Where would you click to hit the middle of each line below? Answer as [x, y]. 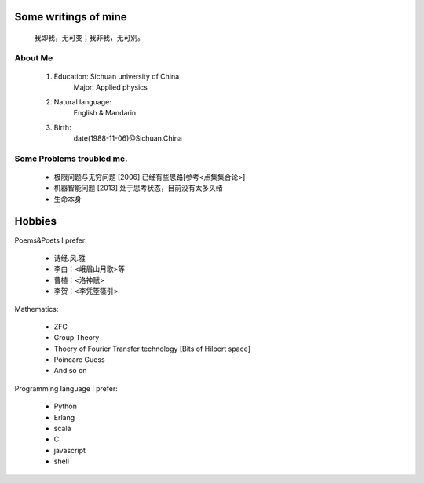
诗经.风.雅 [70, 258]
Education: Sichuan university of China [117, 76]
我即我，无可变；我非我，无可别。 [89, 38]
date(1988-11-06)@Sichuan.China [128, 138]
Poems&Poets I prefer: [51, 240]
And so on [70, 371]
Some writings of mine [71, 17]
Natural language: [82, 101]
